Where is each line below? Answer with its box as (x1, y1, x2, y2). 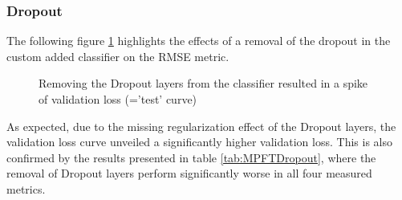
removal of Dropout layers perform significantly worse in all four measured (6, 165, 372, 182)
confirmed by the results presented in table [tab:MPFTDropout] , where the (6, 149, 376, 165)
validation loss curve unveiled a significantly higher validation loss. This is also (6, 133, 392, 150)
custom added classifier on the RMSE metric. (6, 47, 229, 64)
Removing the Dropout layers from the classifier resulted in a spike (39, 75, 368, 92)
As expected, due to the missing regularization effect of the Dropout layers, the (6, 117, 396, 134)
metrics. (6, 180, 46, 197)
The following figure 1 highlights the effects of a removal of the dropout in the (6, 32, 391, 49)
